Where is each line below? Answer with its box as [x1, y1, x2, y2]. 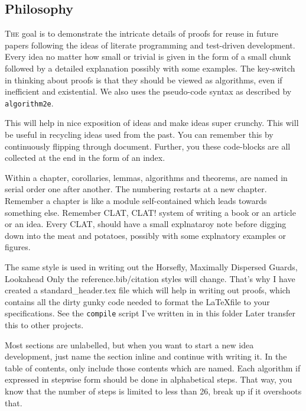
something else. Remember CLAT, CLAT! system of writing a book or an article [5, 206, 296, 218]
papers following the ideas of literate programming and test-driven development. [5, 38, 295, 51]
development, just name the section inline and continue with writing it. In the [5, 350, 287, 363]
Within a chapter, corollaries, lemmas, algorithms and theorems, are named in [5, 171, 288, 183]
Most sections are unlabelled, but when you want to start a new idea [5, 338, 254, 351]
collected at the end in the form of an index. [5, 151, 165, 164]
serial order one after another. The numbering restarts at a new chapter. [5, 183, 267, 195]
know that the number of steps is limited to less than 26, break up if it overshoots [5, 384, 302, 397]
